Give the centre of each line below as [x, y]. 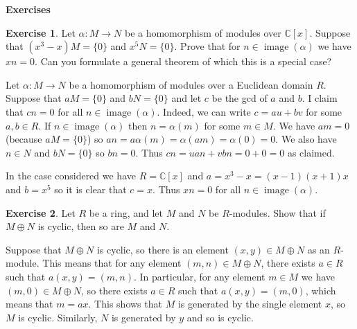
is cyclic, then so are [81, 226]
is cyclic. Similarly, [58, 317]
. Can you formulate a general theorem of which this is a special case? [183, 61]
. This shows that [125, 304]
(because [24, 139]
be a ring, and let [126, 212]
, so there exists [114, 290]
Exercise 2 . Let [41, 212]
